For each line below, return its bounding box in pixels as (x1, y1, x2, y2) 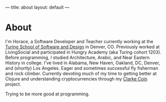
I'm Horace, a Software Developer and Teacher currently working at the (5, 38, 153, 44)
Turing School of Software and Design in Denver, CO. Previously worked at (5, 44, 160, 50)
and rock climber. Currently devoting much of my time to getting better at (5, 70, 157, 76)
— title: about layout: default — (5, 5, 69, 10)
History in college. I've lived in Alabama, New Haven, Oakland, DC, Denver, (5, 60, 160, 66)
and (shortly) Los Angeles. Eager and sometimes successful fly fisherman (5, 65, 158, 71)
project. (5, 81, 22, 87)
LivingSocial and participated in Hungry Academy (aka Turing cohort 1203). (5, 49, 162, 55)
